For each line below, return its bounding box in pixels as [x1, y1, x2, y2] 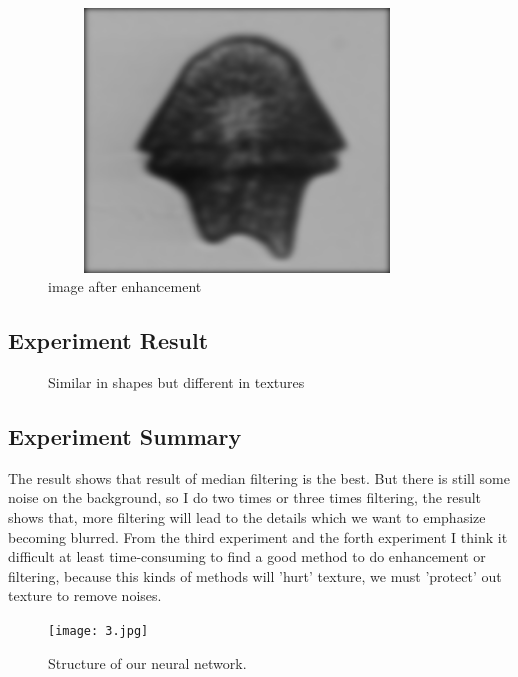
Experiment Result [8, 325, 209, 356]
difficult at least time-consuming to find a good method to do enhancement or [8, 546, 486, 567]
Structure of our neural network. [48, 652, 247, 673]
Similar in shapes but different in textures [48, 371, 305, 392]
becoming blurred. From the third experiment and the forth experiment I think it [8, 526, 508, 547]
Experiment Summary [8, 420, 242, 451]
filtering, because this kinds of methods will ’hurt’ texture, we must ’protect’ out [8, 565, 502, 586]
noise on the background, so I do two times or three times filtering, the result [8, 487, 482, 508]
